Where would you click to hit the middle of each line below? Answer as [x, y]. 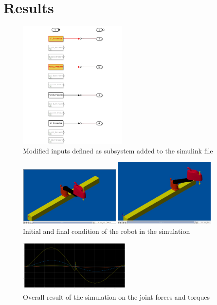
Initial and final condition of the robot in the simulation [107, 231]
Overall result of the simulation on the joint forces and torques [116, 297]
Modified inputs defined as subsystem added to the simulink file [118, 150]
